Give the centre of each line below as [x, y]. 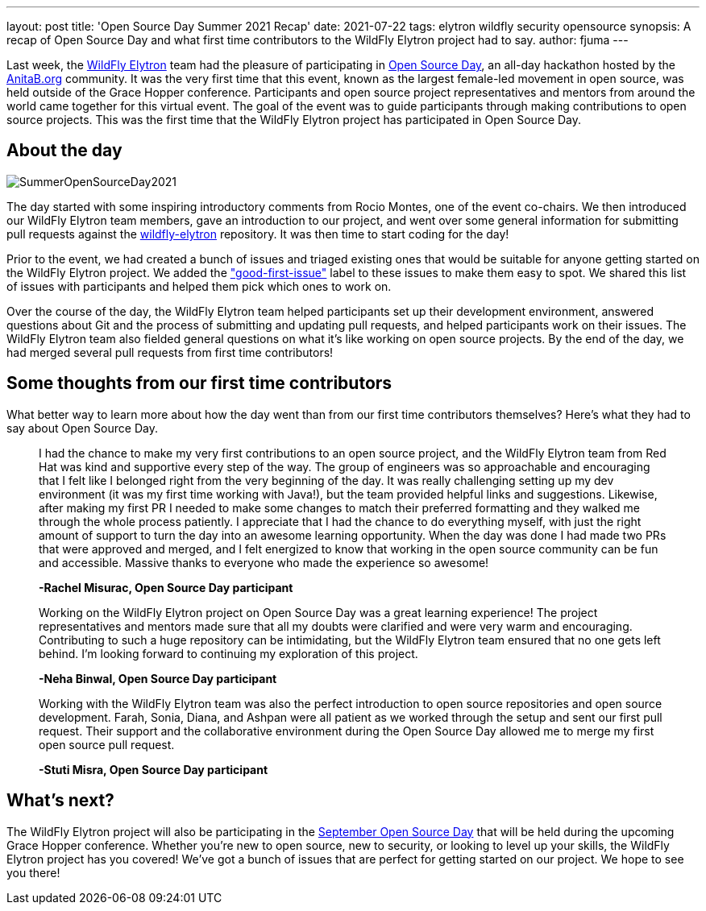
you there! [33, 872]
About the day [64, 151]
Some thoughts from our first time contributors [199, 383]
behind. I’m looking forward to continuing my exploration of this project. [228, 653]
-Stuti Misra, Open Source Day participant [154, 769]
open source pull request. [107, 744]
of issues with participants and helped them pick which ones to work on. [199, 286]
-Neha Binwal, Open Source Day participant [158, 678]
